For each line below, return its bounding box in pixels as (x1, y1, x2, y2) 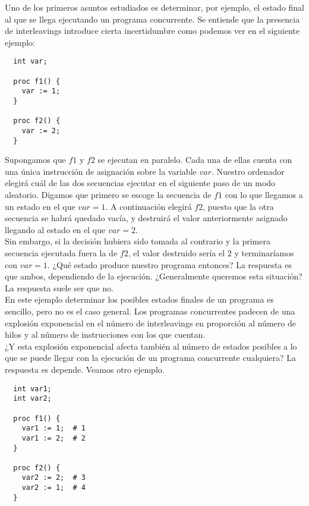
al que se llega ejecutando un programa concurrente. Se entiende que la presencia (5, 12, 300, 25)
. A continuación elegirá (105, 200, 192, 212)
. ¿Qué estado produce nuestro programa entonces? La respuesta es (47, 258, 292, 271)
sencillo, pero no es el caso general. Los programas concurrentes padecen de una (5, 305, 295, 317)
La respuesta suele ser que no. (5, 281, 113, 294)
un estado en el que (5, 200, 75, 212)
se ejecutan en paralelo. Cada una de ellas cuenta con (97, 153, 292, 166)
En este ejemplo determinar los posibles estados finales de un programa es (5, 293, 274, 306)
